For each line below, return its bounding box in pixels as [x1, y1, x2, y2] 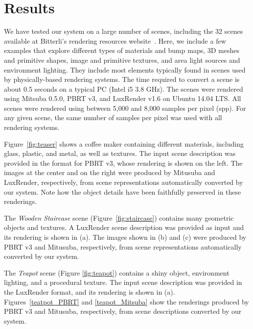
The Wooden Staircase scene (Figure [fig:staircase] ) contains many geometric [4, 212, 234, 223]
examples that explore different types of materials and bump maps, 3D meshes [4, 45, 240, 55]
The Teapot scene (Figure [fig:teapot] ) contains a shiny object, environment [4, 267, 230, 278]
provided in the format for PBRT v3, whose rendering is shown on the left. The [4, 157, 243, 168]
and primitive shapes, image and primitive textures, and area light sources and [4, 54, 240, 65]
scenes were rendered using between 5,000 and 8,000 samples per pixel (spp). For [4, 102, 246, 113]
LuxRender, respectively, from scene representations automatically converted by [4, 177, 243, 187]
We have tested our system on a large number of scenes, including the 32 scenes [4, 26, 243, 36]
